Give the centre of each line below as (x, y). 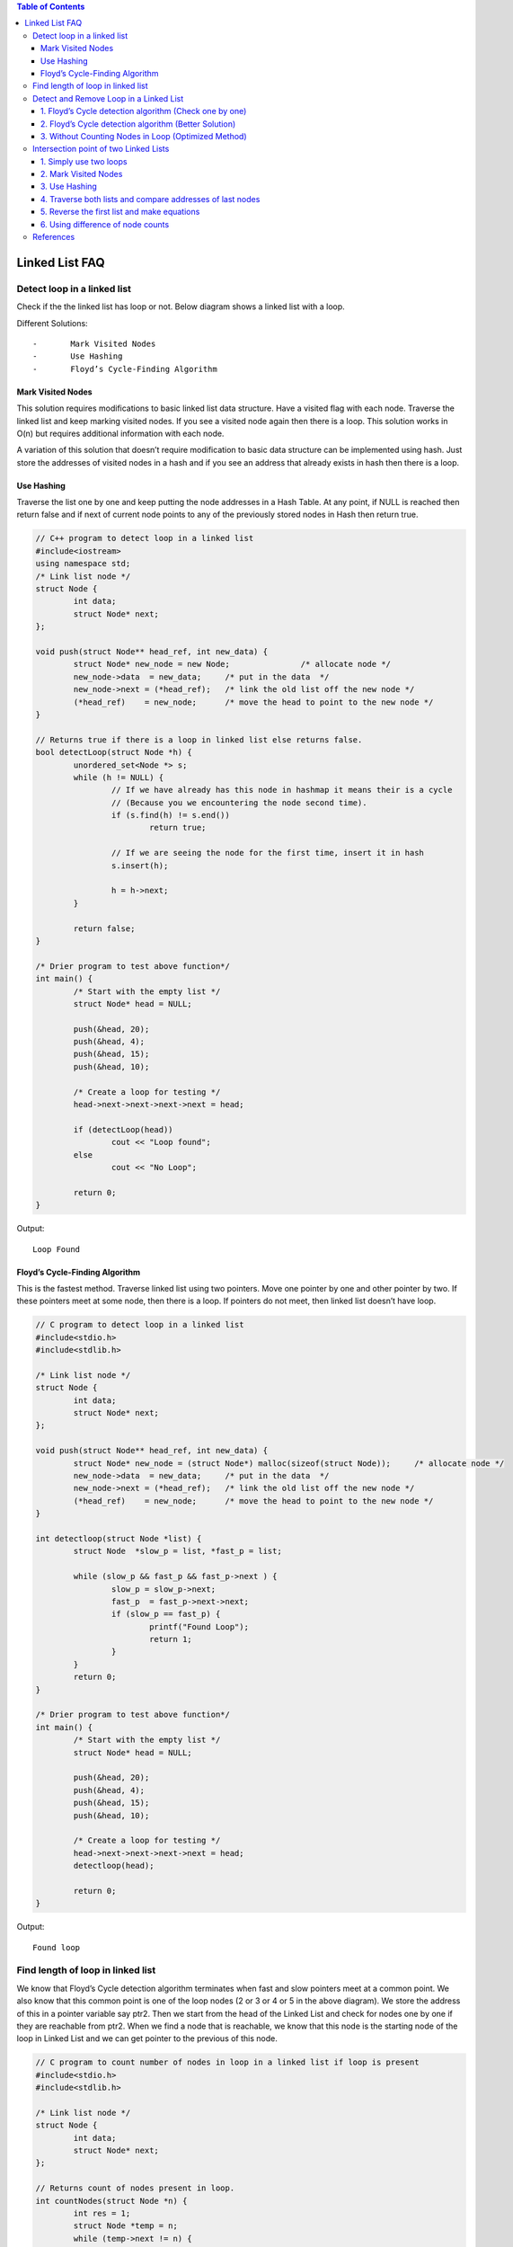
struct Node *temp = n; (126, 2226)
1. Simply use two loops (84, 161)
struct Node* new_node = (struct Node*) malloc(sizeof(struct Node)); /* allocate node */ (289, 1463)
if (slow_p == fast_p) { (166, 1614)
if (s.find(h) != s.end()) (171, 815)
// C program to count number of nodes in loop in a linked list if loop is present (227, 2062)
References (54, 237)
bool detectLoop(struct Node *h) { (114, 752)
